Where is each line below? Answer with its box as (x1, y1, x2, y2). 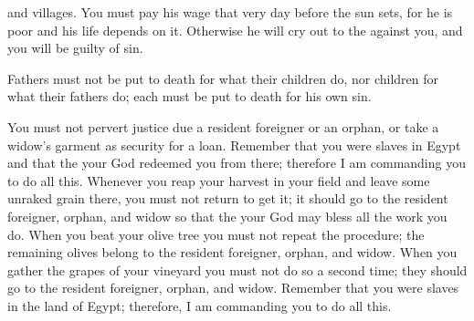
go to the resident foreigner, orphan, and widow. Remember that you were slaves (7, 278, 459, 297)
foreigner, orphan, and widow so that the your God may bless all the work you (7, 206, 448, 225)
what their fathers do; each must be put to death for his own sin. (7, 87, 372, 106)
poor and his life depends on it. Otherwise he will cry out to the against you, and (7, 20, 463, 39)
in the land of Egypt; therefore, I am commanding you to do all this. (7, 295, 392, 315)
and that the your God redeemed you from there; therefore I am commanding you (7, 153, 466, 172)
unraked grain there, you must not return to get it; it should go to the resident (7, 189, 448, 208)
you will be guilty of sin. (7, 38, 143, 57)
